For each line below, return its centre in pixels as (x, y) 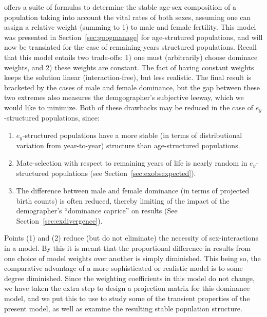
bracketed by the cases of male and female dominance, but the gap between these (132, 87)
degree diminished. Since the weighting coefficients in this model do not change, (129, 278)
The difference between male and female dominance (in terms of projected (133, 191)
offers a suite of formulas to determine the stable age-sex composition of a (120, 7)
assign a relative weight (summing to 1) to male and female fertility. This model (130, 27)
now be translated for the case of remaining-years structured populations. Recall (130, 47)
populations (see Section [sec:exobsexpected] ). (123, 173)
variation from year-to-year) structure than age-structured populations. (128, 145)
